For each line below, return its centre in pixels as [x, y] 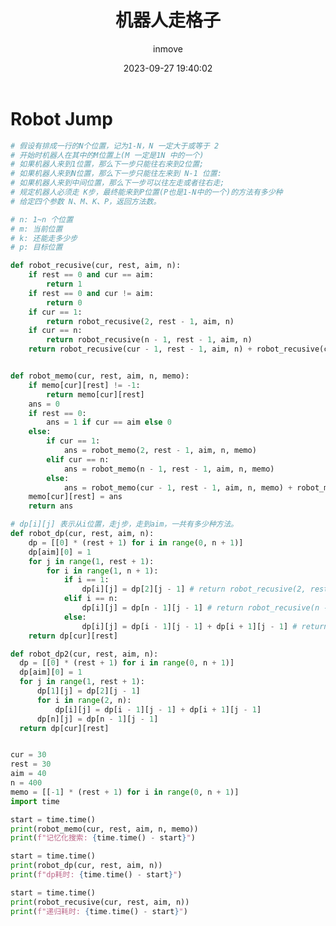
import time [35, 801]
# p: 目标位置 [36, 247]
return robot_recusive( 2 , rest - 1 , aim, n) [140, 321]
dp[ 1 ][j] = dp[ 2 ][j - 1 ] [88, 691]
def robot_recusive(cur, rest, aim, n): [96, 266]
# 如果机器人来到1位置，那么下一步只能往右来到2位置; [107, 164]
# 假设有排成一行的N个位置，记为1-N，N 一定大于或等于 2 [115, 146]
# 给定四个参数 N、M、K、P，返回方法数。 [86, 201]
